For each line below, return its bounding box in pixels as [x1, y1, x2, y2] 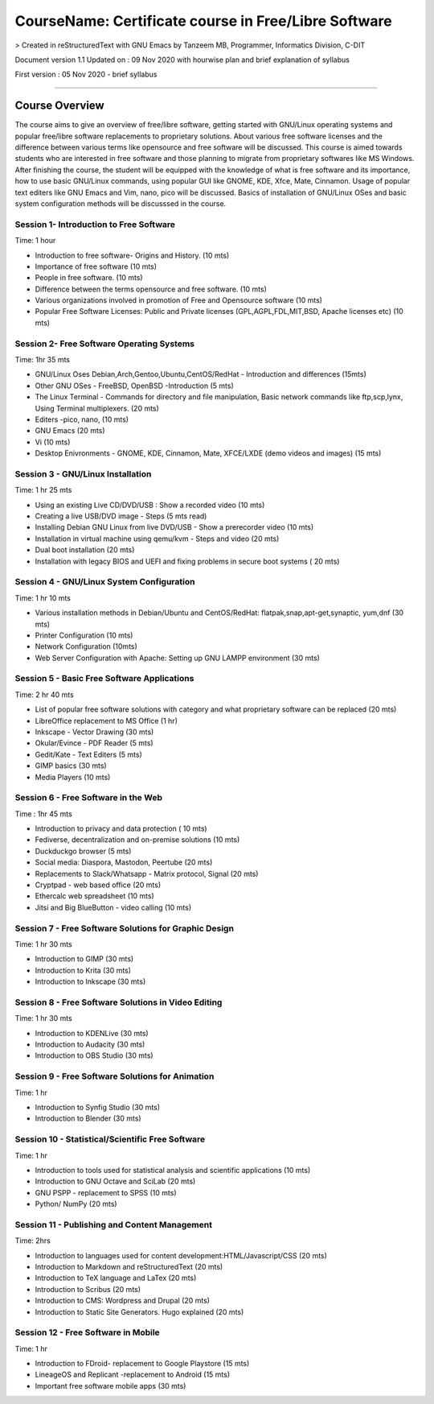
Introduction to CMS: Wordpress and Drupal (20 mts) [35, 1296, 211, 1306]
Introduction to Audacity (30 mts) [35, 1039, 145, 1050]
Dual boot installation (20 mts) [35, 545, 135, 555]
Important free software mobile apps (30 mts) [35, 1381, 186, 1390]
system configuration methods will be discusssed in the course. [14, 198, 227, 209]
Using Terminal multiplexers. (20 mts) [35, 403, 160, 413]
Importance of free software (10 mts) [35, 262, 157, 271]
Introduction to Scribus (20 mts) [35, 1284, 141, 1294]
